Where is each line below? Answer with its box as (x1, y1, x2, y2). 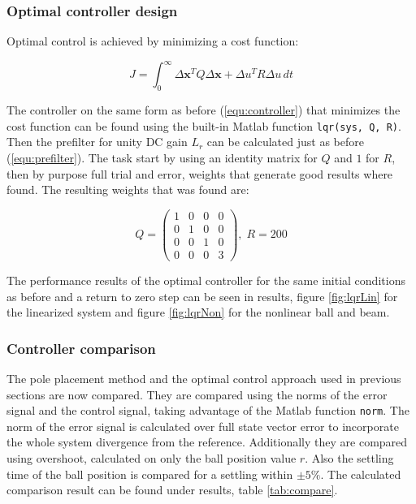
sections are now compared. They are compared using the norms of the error (6, 386, 388, 403)
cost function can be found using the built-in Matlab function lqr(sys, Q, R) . (6, 117, 401, 134)
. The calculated (320, 465, 401, 482)
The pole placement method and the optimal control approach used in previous (6, 369, 401, 386)
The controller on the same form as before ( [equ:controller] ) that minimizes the (6, 101, 401, 118)
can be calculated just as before (206, 133, 364, 150)
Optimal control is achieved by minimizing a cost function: (6, 32, 299, 50)
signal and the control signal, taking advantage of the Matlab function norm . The (6, 402, 409, 419)
